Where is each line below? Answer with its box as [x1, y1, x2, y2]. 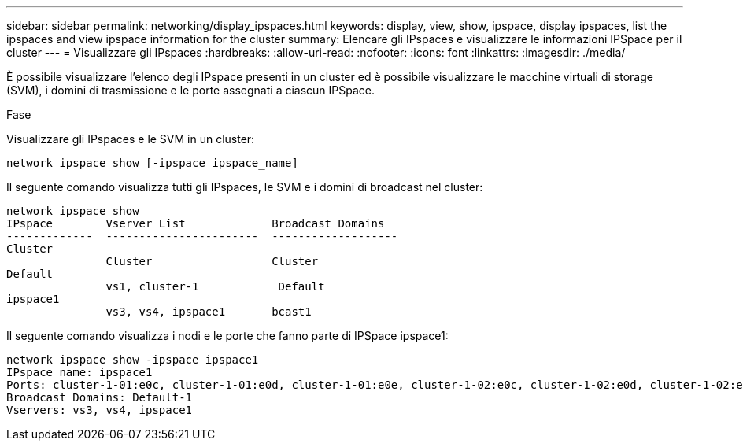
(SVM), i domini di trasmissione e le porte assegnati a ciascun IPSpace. [6, 83, 375, 97]
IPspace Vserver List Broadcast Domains [6, 217, 385, 230]
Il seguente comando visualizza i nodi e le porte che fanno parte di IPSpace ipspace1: [6, 329, 449, 342]
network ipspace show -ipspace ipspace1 [6, 353, 259, 366]
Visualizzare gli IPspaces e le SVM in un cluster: [6, 132, 255, 146]
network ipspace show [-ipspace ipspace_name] [6, 157, 298, 169]
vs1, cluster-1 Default [105, 280, 325, 293]
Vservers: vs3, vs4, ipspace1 [6, 404, 193, 416]
